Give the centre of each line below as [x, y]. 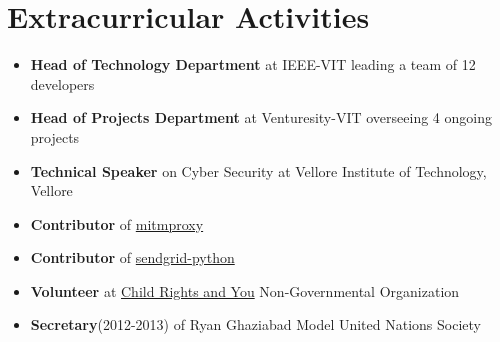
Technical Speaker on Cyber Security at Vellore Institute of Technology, [258, 170]
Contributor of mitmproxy [117, 223]
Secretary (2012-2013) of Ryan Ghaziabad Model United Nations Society [255, 324]
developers [62, 83]
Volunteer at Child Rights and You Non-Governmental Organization [245, 290]
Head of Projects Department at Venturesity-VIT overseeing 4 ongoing [261, 117]
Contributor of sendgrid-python [132, 257]
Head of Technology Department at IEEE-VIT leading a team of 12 [253, 64]
